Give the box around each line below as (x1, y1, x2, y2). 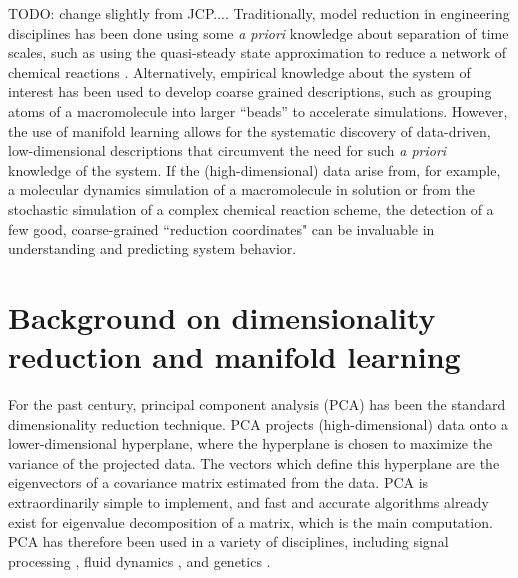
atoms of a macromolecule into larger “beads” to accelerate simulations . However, (8, 100, 508, 121)
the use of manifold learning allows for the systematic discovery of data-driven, (8, 120, 491, 141)
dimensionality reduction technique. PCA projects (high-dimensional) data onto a (8, 413, 508, 434)
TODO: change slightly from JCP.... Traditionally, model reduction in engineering (8, 3, 510, 23)
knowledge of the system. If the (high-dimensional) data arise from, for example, (8, 159, 501, 180)
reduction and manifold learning (8, 336, 461, 377)
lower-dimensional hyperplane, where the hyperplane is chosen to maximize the (8, 433, 493, 454)
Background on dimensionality (8, 296, 436, 337)
